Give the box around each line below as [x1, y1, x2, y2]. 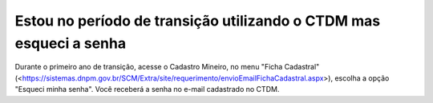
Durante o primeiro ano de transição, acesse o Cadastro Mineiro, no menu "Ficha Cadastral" [14, 62, 320, 72]
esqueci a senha [14, 34, 127, 52]
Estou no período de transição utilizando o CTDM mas [14, 12, 381, 30]
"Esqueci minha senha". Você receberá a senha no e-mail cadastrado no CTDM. [14, 85, 280, 94]
